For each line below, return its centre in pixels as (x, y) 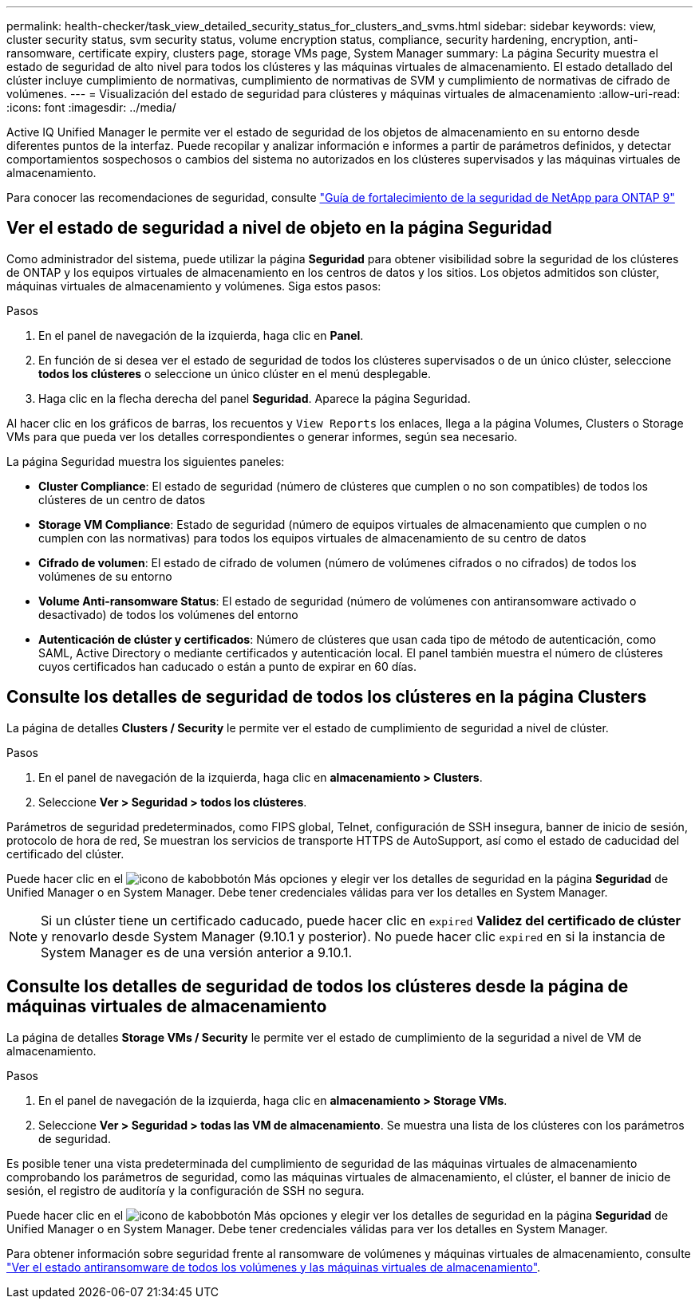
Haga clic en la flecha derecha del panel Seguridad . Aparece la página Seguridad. (255, 398)
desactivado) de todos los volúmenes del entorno (168, 614)
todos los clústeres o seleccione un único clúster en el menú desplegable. (235, 373)
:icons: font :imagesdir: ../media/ (91, 107)
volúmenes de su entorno (105, 576)
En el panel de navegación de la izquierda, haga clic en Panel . (201, 335)
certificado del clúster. (65, 854)
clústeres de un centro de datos (122, 499)
